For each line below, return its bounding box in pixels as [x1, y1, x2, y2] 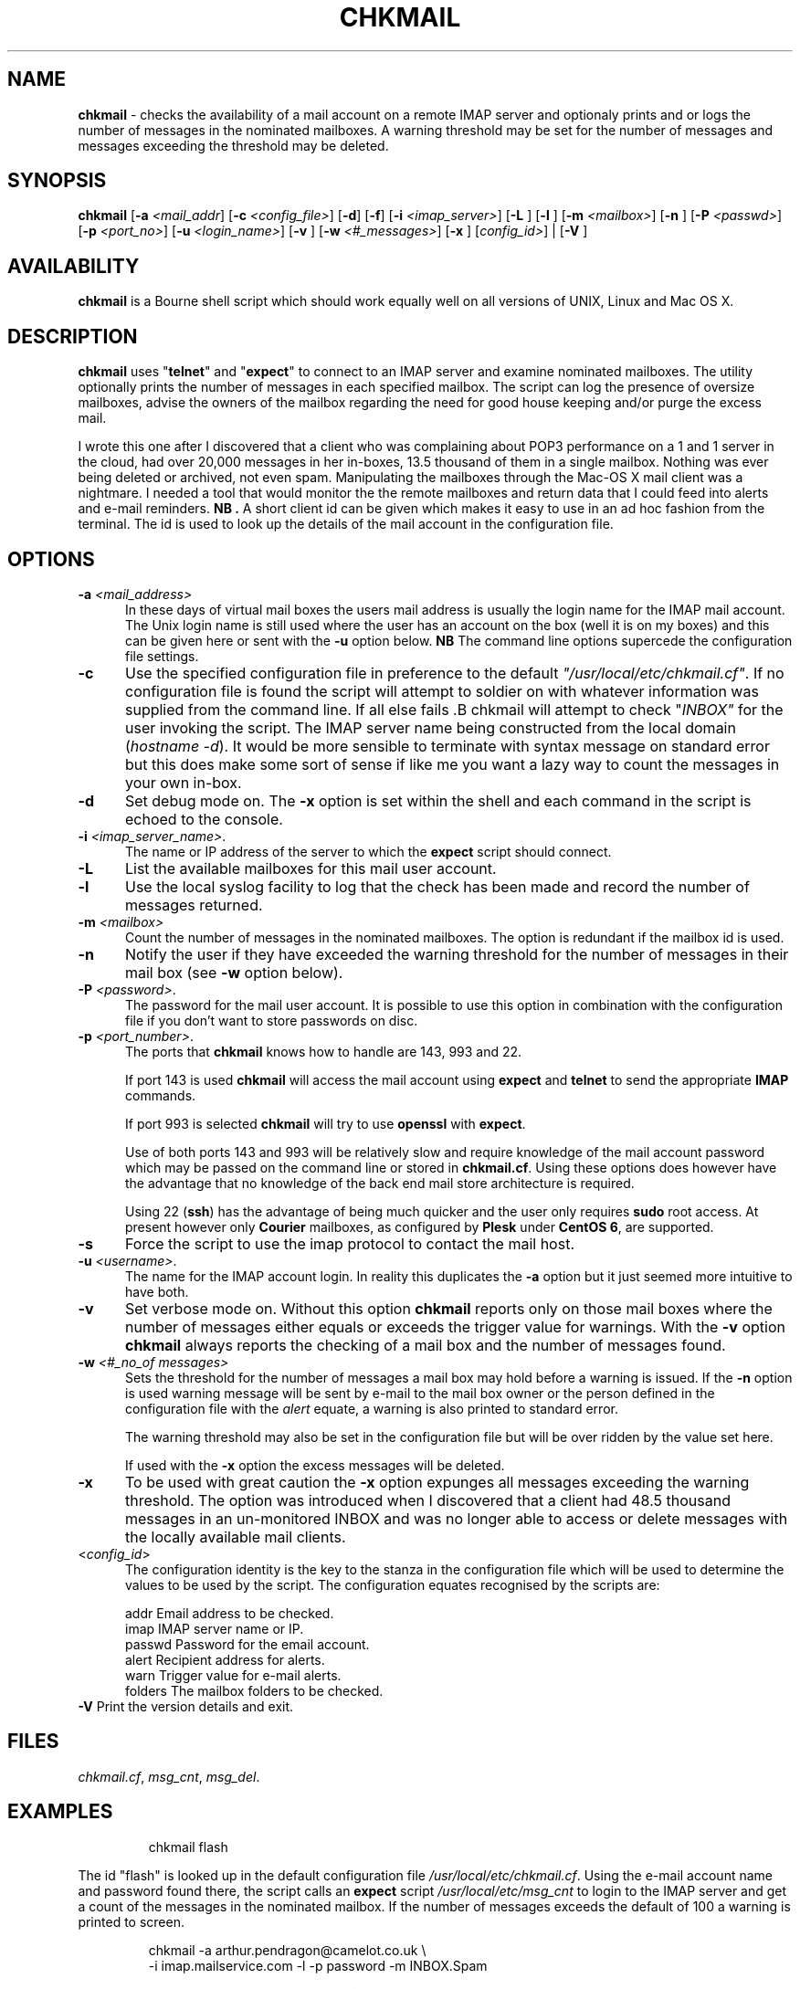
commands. [125, 1087, 196, 1103]
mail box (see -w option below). [124, 963, 343, 982]
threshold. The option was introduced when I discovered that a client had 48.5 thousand [124, 1490, 731, 1510]
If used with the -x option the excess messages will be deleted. [125, 1457, 505, 1473]
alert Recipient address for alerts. [125, 1651, 325, 1668]
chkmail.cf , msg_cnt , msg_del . [78, 1768, 260, 1784]
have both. [125, 1283, 189, 1300]
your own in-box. [124, 773, 242, 792]
